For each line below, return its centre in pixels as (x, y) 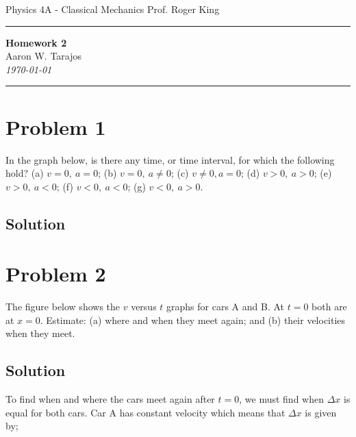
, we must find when (281, 399)
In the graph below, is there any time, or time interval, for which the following (170, 159)
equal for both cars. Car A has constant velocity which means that (145, 412)
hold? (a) (25, 173)
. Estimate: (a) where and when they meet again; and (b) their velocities (193, 320)
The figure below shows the (63, 307)
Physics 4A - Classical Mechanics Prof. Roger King (113, 9)
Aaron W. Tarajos (44, 56)
